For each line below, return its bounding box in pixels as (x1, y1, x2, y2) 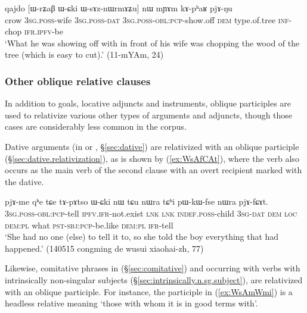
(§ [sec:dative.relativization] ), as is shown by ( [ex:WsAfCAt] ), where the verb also (5, 152, 299, 164)
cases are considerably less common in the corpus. (5, 120, 187, 133)
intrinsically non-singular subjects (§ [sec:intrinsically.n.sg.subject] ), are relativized (5, 273, 303, 286)
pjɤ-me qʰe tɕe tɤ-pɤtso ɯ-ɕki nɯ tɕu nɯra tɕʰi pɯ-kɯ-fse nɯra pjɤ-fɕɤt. (5, 195, 268, 208)
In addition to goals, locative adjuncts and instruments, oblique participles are (5, 97, 292, 109)
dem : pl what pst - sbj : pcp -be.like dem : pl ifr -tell (5, 218, 173, 231)
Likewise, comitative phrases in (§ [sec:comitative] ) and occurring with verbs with (5, 262, 300, 274)
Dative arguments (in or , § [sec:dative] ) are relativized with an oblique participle (5, 140, 299, 152)
